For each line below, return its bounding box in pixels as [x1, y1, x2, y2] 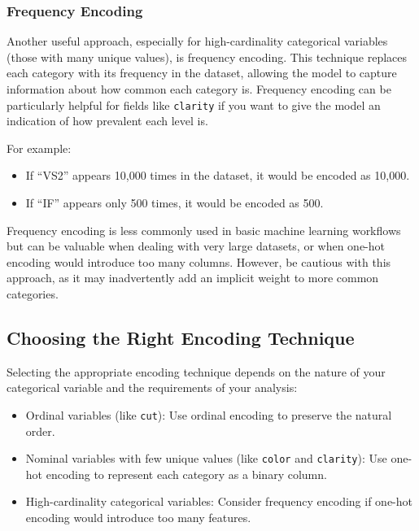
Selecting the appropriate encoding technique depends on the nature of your [7, 363, 386, 380]
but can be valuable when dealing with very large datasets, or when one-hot [7, 237, 385, 255]
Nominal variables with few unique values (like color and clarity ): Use [25, 450, 387, 467]
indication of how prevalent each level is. [7, 112, 208, 129]
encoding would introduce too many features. [25, 509, 251, 526]
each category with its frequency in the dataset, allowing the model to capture [7, 64, 397, 81]
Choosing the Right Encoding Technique [7, 324, 355, 350]
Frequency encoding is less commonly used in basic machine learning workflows [7, 221, 401, 238]
